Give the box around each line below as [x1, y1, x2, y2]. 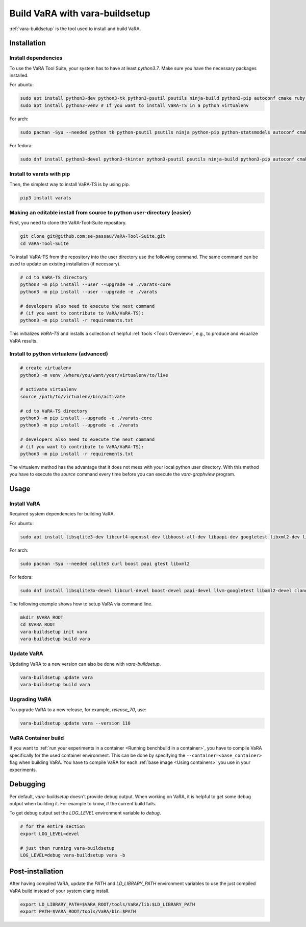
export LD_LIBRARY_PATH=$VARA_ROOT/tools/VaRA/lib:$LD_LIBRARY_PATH [20, 901, 195, 907]
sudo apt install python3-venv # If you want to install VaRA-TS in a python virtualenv [20, 102, 249, 108]
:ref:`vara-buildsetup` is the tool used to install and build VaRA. [9, 26, 141, 32]
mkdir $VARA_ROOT [20, 614, 64, 620]
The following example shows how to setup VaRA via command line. [9, 601, 153, 607]
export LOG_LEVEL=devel [20, 831, 80, 836]
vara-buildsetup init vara [20, 629, 88, 635]
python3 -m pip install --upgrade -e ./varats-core [20, 415, 152, 421]
